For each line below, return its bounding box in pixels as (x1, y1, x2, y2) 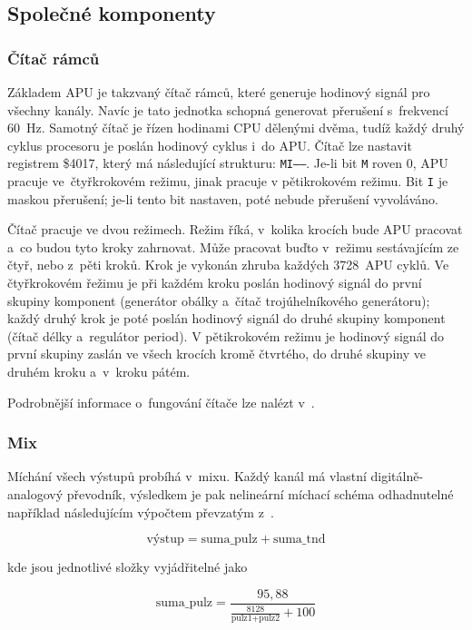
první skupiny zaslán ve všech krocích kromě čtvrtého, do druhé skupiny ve (7, 344, 426, 363)
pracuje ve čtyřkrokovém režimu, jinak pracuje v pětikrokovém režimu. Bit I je (7, 172, 448, 191)
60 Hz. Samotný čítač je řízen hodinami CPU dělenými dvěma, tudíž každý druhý (7, 118, 465, 137)
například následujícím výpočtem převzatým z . (7, 502, 274, 521)
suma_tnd (272, 533, 326, 546)
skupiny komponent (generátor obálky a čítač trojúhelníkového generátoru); (7, 290, 430, 310)
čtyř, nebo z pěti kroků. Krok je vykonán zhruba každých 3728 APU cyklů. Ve (7, 255, 449, 274)
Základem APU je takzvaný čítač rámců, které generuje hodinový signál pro (7, 83, 430, 101)
